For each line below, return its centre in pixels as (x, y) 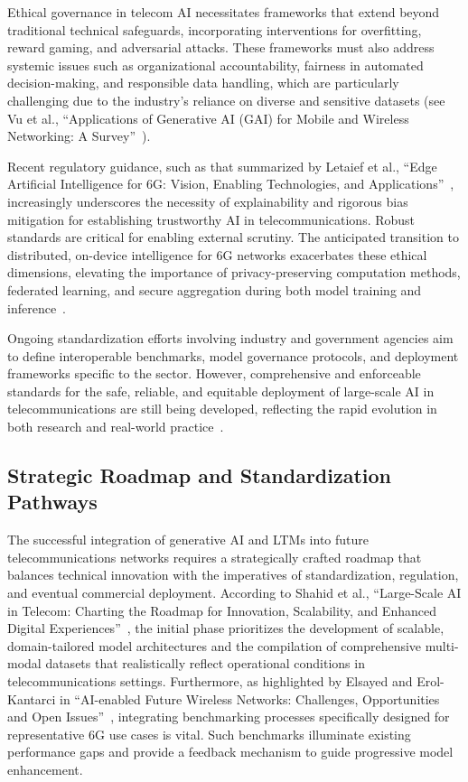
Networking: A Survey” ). (79, 136)
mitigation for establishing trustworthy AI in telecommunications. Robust (211, 219)
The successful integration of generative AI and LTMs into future (188, 540)
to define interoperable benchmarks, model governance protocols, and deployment (233, 355)
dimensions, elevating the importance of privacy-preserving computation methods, (234, 272)
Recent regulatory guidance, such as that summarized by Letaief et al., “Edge (222, 166)
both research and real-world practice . (116, 427)
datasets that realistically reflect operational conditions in (205, 663)
